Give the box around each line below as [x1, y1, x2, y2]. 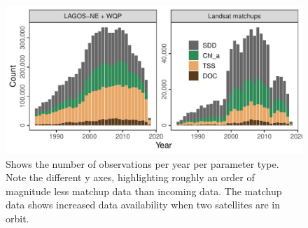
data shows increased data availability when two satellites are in [6, 197, 281, 212]
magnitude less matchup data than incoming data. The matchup [6, 183, 282, 198]
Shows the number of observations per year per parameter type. [6, 156, 279, 171]
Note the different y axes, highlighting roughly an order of [6, 170, 255, 185]
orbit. [6, 211, 29, 225]
